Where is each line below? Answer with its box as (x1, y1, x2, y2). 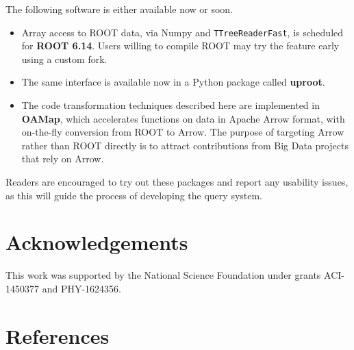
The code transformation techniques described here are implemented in (21, 98, 320, 112)
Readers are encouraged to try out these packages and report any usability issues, (5, 175, 349, 188)
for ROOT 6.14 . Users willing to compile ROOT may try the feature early (21, 38, 340, 53)
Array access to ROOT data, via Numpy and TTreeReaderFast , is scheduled (21, 25, 344, 39)
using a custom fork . (21, 51, 108, 66)
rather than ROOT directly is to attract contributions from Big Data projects (21, 138, 349, 152)
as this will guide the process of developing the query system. (5, 188, 263, 202)
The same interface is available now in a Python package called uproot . (21, 75, 325, 89)
